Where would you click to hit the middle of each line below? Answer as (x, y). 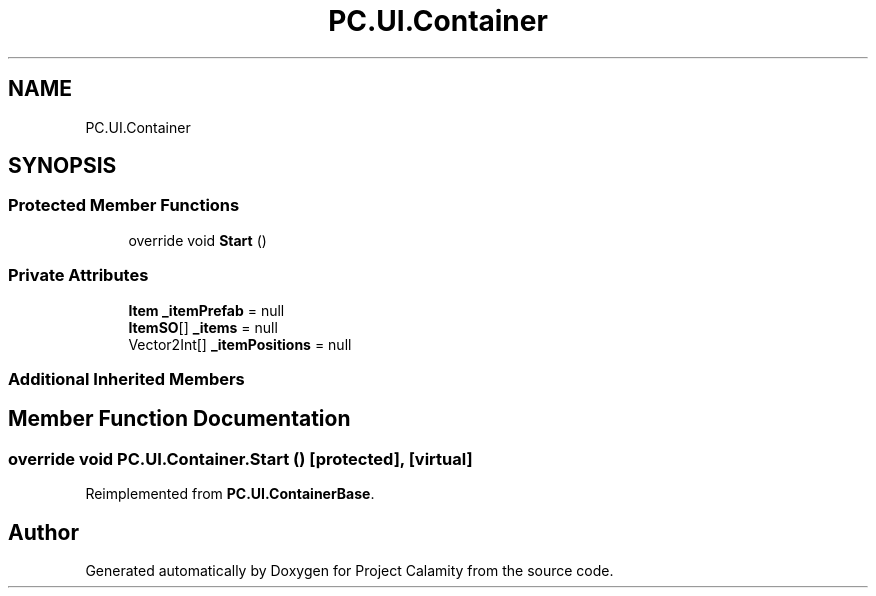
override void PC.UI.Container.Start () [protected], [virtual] (240, 458)
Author (43, 532)
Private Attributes (78, 275)
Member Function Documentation (179, 419)
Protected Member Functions (124, 205)
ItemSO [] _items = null (203, 327)
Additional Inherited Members (126, 378)
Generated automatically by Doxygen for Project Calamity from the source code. (349, 570)
